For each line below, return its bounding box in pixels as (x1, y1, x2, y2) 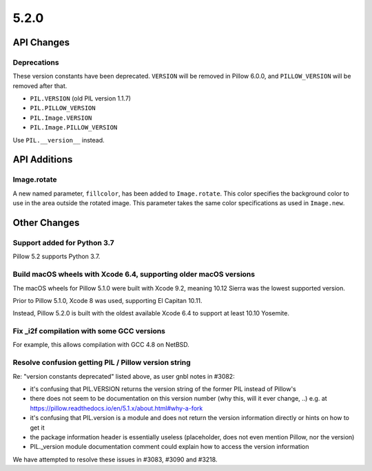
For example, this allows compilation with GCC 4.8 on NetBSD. (12, 341, 189, 349)
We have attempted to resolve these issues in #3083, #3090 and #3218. (12, 455, 218, 463)
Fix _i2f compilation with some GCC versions (12, 326, 165, 336)
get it (30, 423, 45, 432)
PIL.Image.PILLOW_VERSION (30, 124, 118, 132)
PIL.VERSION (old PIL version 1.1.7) (30, 94, 131, 103)
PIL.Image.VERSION (30, 114, 92, 122)
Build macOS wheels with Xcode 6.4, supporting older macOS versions (12, 269, 255, 279)
